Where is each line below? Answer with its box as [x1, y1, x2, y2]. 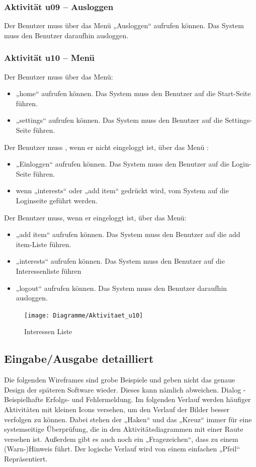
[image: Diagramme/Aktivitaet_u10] [24, 312, 143, 319]
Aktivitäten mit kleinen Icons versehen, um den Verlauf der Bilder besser [4, 404, 229, 414]
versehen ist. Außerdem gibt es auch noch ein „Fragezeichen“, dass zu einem [4, 433, 238, 444]
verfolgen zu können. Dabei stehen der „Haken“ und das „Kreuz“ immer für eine [4, 414, 252, 424]
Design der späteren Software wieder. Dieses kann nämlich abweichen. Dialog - [4, 384, 246, 395]
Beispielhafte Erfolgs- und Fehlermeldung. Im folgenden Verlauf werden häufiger [4, 394, 251, 405]
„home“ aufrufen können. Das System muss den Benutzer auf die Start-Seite [16, 88, 251, 99]
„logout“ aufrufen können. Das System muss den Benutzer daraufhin [16, 282, 227, 293]
